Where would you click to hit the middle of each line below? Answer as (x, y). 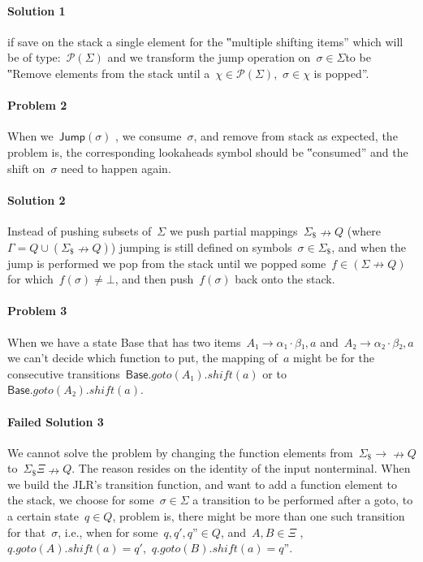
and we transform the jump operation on (209, 57)
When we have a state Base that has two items (124, 342)
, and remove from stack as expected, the (296, 136)
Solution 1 (37, 10)
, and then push (154, 279)
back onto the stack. (285, 279)
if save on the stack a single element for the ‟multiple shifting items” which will (205, 41)
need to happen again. (116, 168)
